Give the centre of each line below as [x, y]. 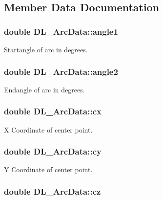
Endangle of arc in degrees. [44, 89]
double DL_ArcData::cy [53, 151]
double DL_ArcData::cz [52, 191]
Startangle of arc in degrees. [46, 49]
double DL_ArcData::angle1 [61, 31]
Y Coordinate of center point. [48, 169]
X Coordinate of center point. [48, 129]
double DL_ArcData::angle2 [61, 71]
